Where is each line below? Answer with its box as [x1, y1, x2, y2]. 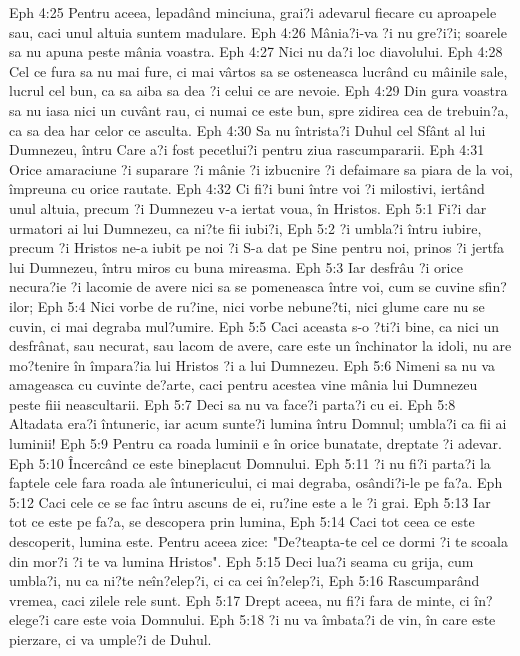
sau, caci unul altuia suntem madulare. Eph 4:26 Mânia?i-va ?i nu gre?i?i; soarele [9, 21, 507, 42]
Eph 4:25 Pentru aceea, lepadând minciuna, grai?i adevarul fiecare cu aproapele [9, 2, 497, 22]
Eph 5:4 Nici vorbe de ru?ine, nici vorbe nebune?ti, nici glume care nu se [37, 295, 485, 316]
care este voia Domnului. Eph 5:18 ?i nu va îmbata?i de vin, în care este [53, 609, 496, 630]
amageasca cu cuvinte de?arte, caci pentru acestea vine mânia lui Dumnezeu [9, 374, 478, 395]
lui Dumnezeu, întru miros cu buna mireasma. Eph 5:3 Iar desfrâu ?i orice [9, 256, 463, 277]
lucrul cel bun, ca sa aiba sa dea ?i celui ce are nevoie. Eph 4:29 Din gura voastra [9, 80, 508, 101]
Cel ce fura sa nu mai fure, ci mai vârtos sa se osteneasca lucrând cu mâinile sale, [9, 60, 508, 81]
